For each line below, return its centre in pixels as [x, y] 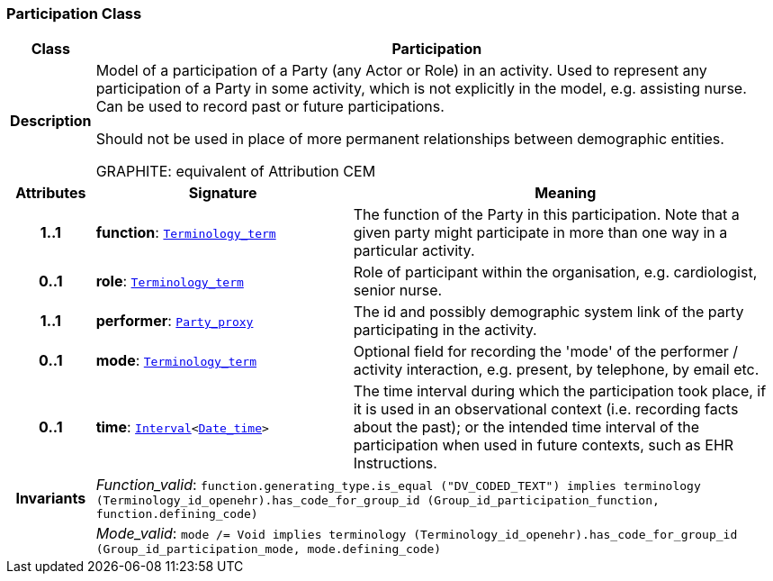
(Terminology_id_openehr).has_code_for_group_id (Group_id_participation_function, [378, 501]
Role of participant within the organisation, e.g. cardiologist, [555, 272]
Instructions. [395, 463]
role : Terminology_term [170, 281]
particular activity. [414, 251]
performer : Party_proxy [175, 321]
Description [51, 121]
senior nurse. [398, 290]
